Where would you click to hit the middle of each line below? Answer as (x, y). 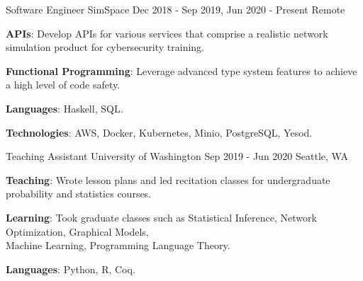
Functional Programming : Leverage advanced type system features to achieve (181, 70)
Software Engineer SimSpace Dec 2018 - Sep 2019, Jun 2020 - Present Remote (175, 9)
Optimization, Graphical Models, (77, 231)
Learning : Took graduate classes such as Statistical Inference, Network (161, 217)
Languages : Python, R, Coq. (71, 269)
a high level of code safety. (63, 85)
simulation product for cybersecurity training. (105, 47)
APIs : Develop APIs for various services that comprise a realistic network (167, 33)
